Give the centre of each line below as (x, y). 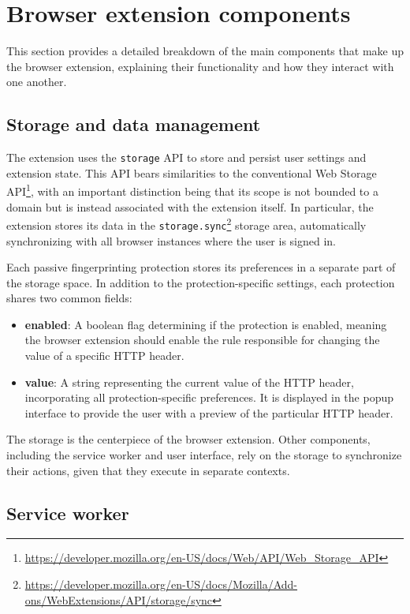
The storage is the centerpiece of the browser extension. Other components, (188, 439)
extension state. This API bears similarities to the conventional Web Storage (192, 172)
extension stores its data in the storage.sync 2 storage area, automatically (186, 224)
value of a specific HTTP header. (104, 356)
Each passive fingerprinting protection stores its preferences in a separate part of (201, 267)
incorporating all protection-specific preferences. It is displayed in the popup (209, 397)
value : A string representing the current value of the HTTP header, (189, 382)
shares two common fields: (69, 298)
